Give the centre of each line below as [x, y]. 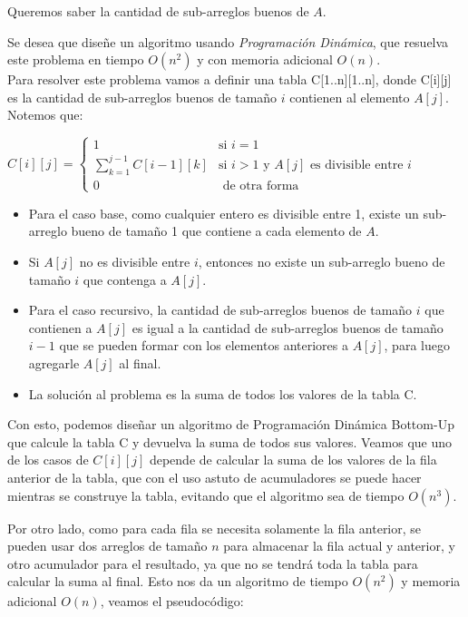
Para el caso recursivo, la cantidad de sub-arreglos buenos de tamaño [220, 310]
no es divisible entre [135, 262]
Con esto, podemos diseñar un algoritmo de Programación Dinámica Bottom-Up [231, 424]
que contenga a [125, 279]
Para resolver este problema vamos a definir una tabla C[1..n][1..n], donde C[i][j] [229, 79]
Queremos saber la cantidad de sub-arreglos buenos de [158, 11]
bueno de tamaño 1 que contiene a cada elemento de [216, 231]
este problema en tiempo [76, 59]
